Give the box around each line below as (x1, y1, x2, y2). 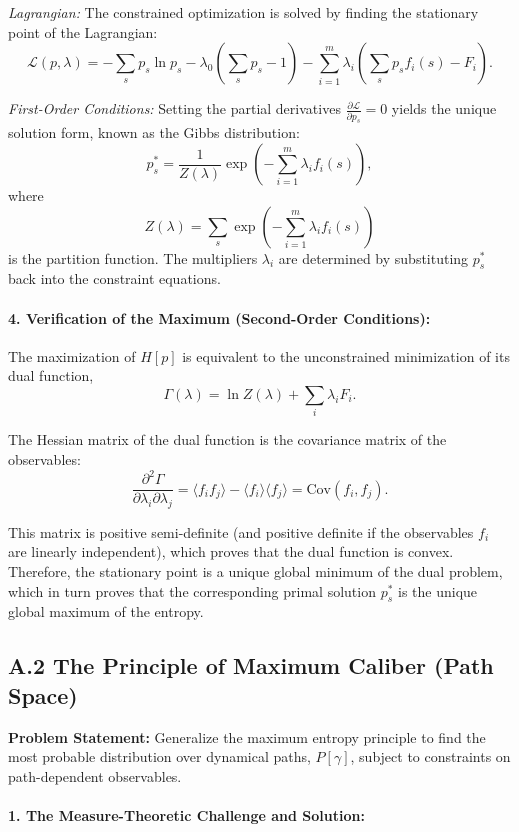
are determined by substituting (278, 247, 469, 268)
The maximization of (8, 345, 136, 366)
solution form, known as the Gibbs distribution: (8, 122, 300, 143)
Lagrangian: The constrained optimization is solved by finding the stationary (8, 2, 479, 22)
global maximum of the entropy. (8, 601, 204, 622)
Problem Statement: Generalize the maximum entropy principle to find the (8, 726, 486, 747)
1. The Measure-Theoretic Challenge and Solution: (8, 805, 365, 826)
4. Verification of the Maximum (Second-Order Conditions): (8, 307, 431, 328)
